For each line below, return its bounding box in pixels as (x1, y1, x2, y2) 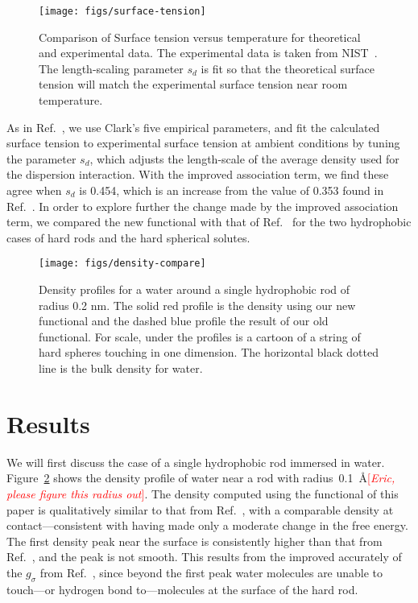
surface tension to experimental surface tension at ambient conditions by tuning (6, 134, 400, 151)
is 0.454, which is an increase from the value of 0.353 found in (79, 182, 384, 198)
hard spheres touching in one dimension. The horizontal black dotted (39, 344, 379, 361)
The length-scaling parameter (39, 60, 184, 76)
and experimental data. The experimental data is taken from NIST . (39, 44, 378, 61)
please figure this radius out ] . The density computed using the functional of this (6, 485, 399, 502)
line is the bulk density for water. (39, 360, 203, 376)
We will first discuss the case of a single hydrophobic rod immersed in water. (6, 453, 385, 470)
